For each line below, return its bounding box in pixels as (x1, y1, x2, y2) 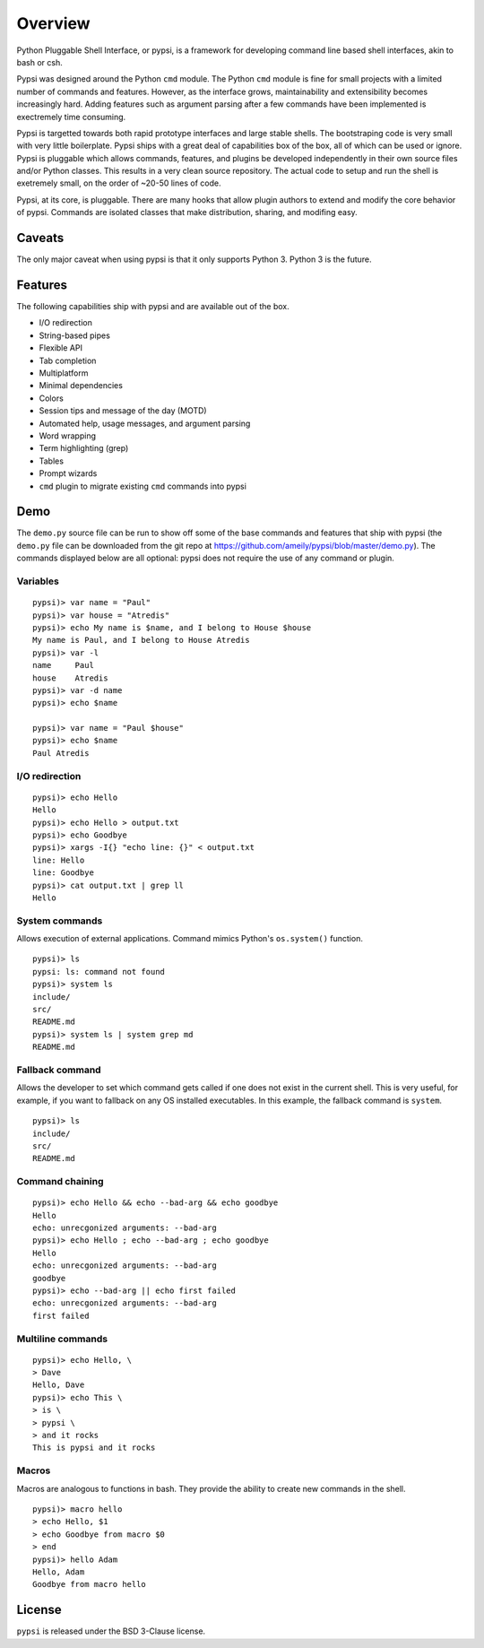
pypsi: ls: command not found (32, 967, 166, 976)
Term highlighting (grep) (39, 443, 129, 454)
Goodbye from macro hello (32, 1579, 147, 1590)
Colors (39, 393, 65, 403)
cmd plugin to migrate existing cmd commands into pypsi (39, 481, 246, 491)
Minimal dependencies (39, 380, 123, 391)
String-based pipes (39, 330, 111, 341)
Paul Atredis (32, 748, 90, 758)
